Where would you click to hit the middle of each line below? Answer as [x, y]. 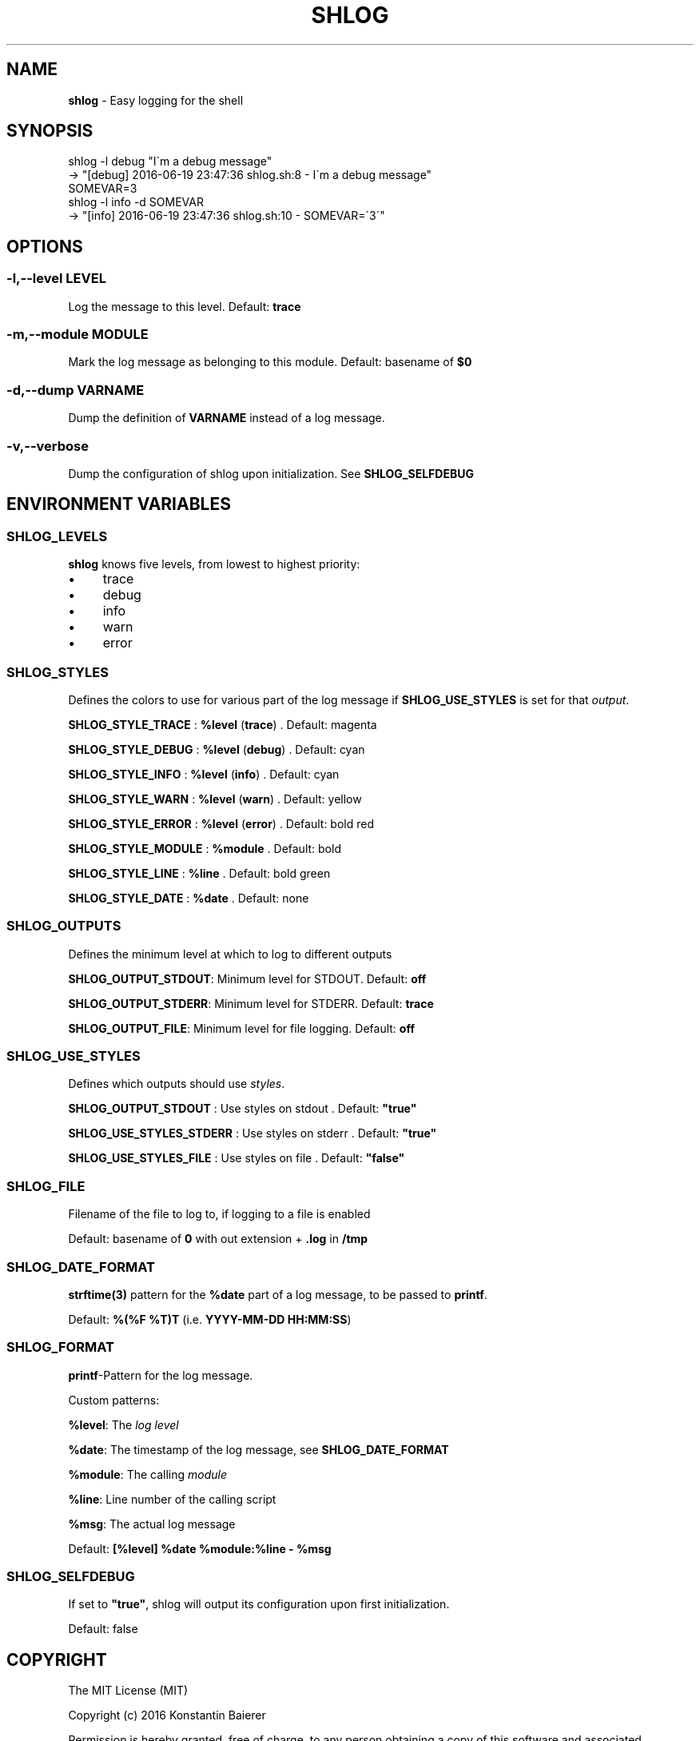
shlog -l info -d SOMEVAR [136, 202]
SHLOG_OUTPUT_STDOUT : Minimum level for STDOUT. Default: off [247, 978]
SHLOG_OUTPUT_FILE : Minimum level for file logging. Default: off [241, 1028]
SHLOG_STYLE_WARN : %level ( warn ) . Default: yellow [215, 799]
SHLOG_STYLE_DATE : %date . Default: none [189, 898]
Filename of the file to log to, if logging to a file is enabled [219, 1214]
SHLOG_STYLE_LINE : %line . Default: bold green [199, 873]
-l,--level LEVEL [56, 279]
